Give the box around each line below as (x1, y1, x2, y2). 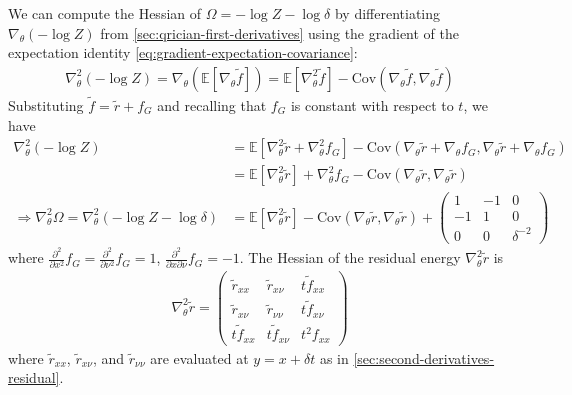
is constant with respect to (290, 95, 454, 116)
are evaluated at (150, 347, 249, 368)
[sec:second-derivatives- (353, 347, 495, 368)
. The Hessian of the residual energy (239, 247, 461, 268)
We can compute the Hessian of (8, 3, 202, 23)
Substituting (8, 95, 84, 116)
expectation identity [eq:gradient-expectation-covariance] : (8, 42, 358, 63)
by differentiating (334, 3, 440, 23)
